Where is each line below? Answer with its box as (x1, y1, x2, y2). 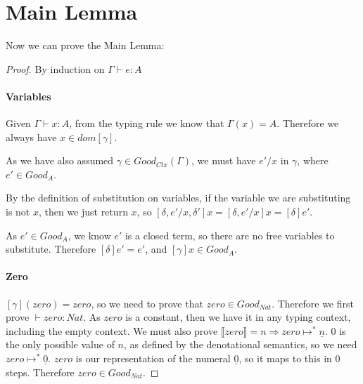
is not (6, 204, 30, 219)
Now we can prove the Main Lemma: (6, 38, 165, 53)
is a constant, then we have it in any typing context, (125, 310, 351, 324)
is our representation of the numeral (75, 351, 231, 366)
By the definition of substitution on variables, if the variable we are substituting (6, 190, 351, 205)
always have (6, 129, 57, 144)
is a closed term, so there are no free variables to (125, 227, 335, 242)
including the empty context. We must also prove (6, 323, 218, 338)
